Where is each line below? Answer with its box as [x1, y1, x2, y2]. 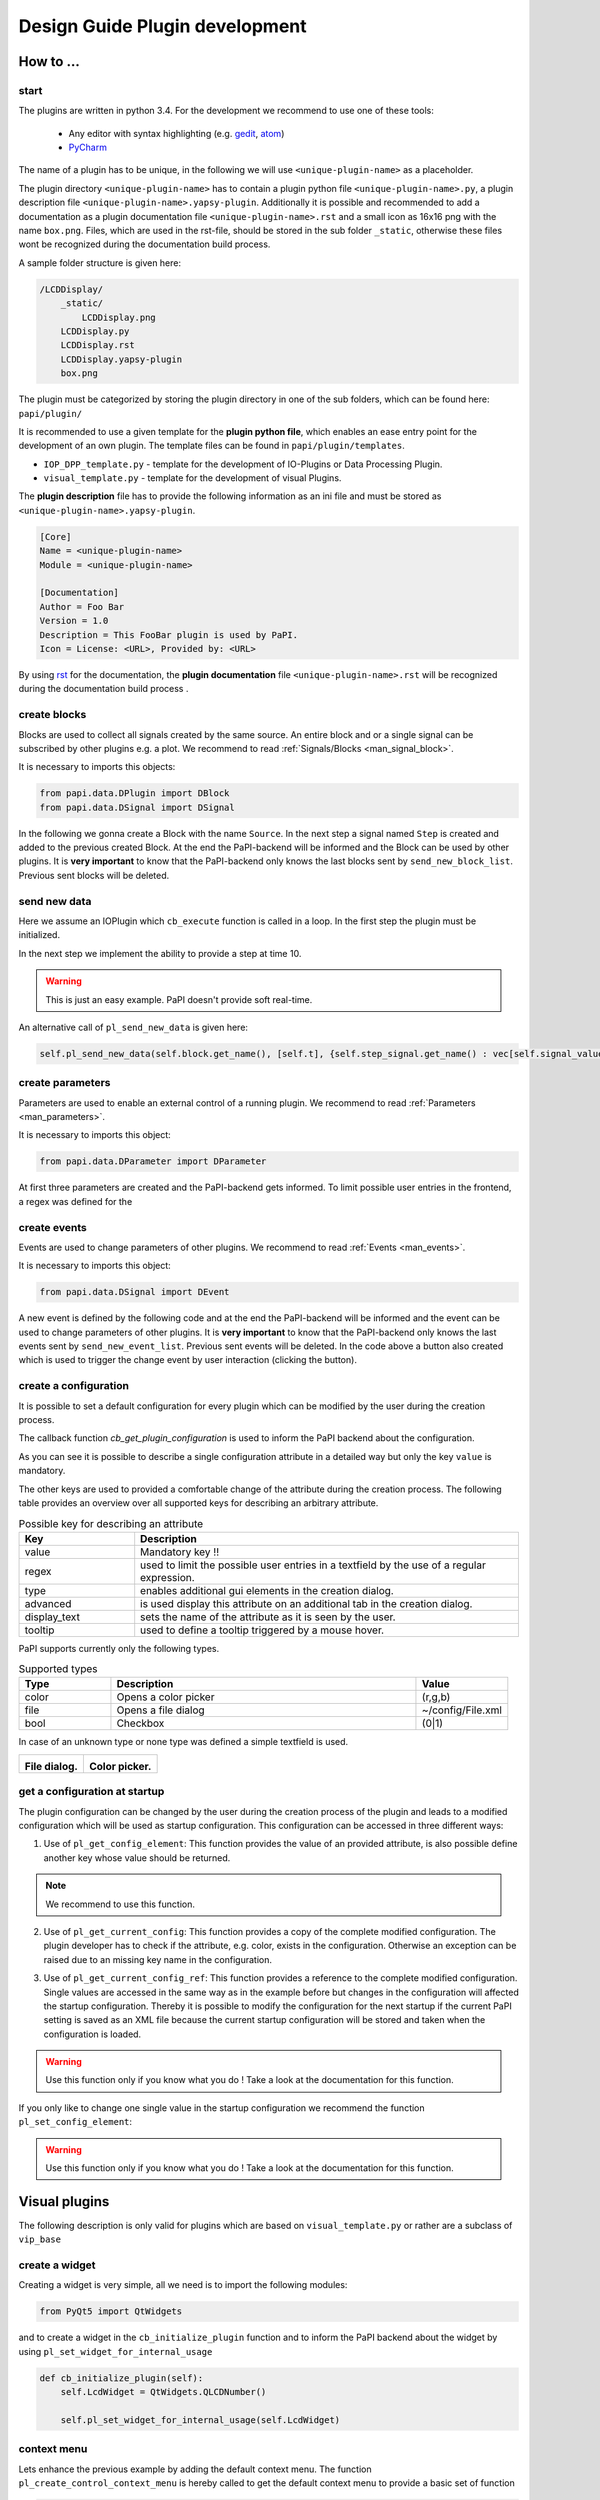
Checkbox [116, 1716, 165, 1730]
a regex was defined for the [18, 1195, 133, 1207]
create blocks [18, 708, 87, 722]
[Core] [39, 531, 72, 542]
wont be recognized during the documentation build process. [18, 238, 271, 250]
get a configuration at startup [18, 1785, 165, 1799]
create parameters [18, 1076, 111, 1090]
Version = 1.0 [39, 615, 109, 627]
